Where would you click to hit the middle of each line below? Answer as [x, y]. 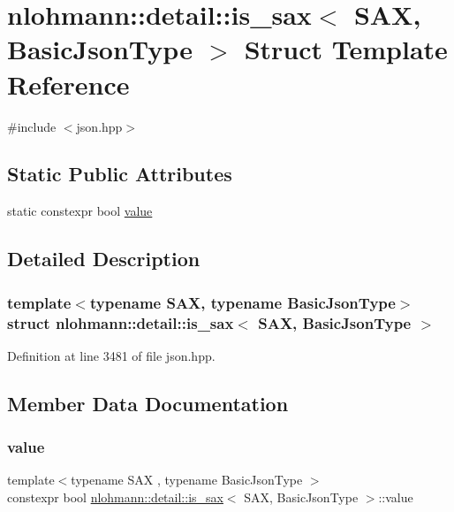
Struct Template [346, 49]
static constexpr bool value [80, 211]
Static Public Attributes [120, 174]
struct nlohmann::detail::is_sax [121, 322]
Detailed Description [104, 259]
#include [32, 126]
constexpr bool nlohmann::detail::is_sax [115, 497]
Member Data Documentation [148, 403]
